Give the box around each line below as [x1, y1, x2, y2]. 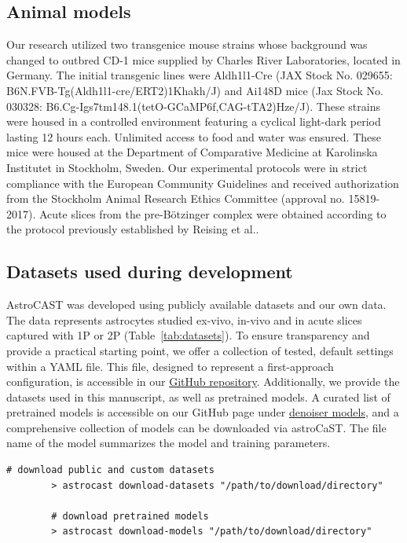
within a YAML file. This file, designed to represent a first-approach [6, 358, 334, 374]
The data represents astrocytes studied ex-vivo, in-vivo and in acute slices [6, 311, 362, 328]
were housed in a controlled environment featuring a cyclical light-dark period [6, 113, 381, 130]
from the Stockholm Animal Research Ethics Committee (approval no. [6, 190, 345, 207]
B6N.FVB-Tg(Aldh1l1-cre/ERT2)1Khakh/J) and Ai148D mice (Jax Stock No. [6, 82, 383, 98]
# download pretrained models [51, 510, 209, 522]
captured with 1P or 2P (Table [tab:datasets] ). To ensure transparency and [6, 327, 370, 343]
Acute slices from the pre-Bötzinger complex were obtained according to [38, 205, 387, 222]
